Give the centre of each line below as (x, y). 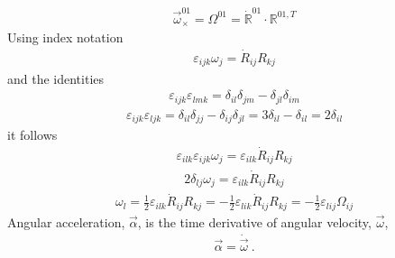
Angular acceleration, (66, 221)
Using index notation (65, 37)
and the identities (56, 78)
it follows (32, 135)
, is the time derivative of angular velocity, (254, 221)
